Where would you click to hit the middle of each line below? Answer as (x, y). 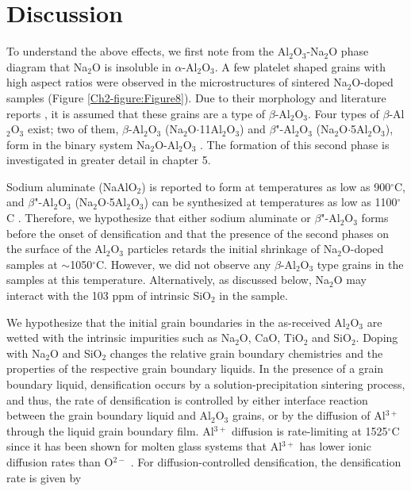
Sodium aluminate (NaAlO (72, 186)
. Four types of (344, 113)
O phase (349, 51)
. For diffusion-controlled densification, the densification (266, 461)
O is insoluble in (132, 66)
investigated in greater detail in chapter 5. (109, 160)
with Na (26, 353)
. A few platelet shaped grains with (300, 66)
